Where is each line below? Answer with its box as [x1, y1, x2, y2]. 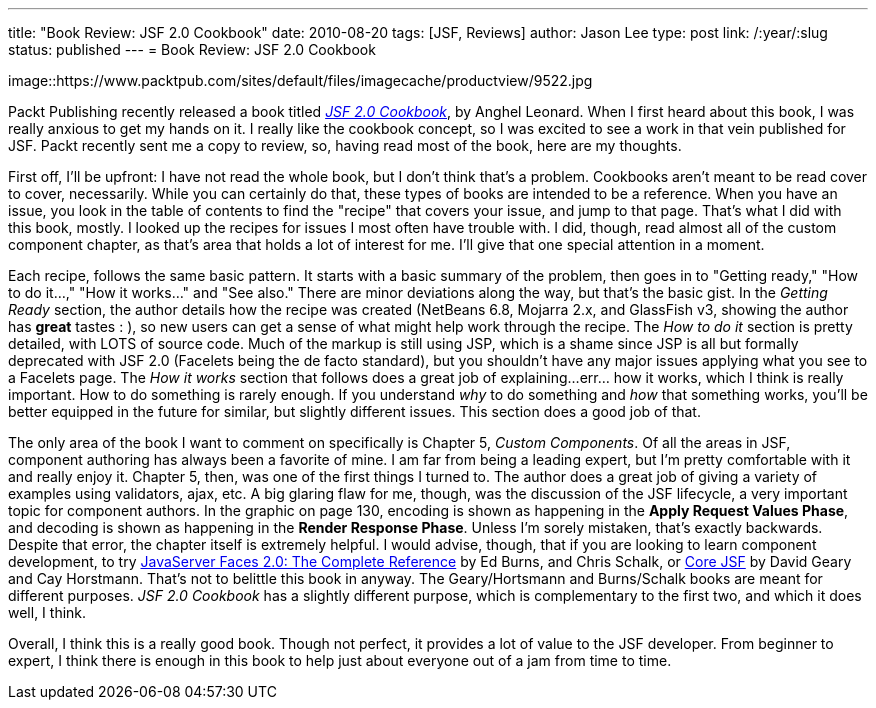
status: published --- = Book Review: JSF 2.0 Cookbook [8, 41, 376, 58]
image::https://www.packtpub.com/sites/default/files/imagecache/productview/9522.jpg [8, 72, 593, 89]
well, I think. [8, 604, 87, 621]
